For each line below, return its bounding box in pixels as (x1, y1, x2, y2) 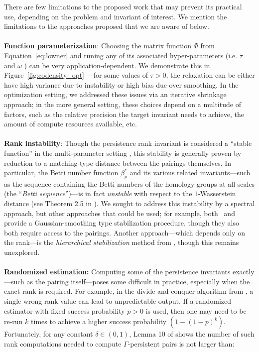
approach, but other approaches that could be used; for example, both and (4, 208, 235, 218)
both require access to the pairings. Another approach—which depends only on (4, 227, 245, 237)
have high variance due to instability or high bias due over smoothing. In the (4, 79, 239, 90)
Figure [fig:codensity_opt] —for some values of (4, 70, 148, 80)
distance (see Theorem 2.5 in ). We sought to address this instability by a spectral (4, 198, 255, 209)
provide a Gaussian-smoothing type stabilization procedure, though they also (4, 218, 239, 228)
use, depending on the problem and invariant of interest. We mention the (4, 11, 227, 21)
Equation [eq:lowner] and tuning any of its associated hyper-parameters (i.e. (4, 50, 238, 60)
